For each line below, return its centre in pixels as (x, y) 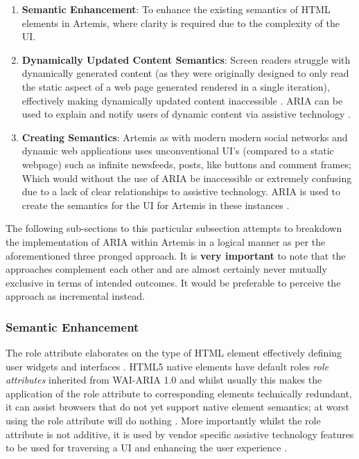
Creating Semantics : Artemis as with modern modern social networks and (185, 137)
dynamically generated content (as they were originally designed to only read (185, 73)
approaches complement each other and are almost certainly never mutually (166, 269)
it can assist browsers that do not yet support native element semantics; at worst (177, 407)
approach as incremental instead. (75, 296)
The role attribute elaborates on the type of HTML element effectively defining (174, 353)
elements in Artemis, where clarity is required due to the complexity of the (181, 22)
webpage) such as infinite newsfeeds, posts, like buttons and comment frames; (186, 164)
